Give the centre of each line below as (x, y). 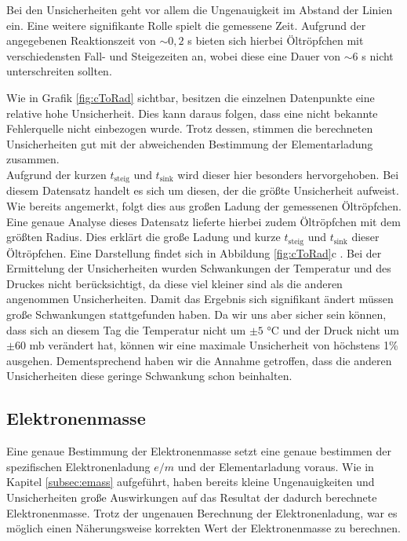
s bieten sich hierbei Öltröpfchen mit (276, 40)
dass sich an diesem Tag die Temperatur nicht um (126, 329)
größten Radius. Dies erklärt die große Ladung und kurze (144, 237)
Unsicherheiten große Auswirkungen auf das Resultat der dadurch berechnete (192, 497)
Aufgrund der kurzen (56, 174)
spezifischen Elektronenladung (78, 466)
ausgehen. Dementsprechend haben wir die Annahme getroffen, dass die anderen (199, 360)
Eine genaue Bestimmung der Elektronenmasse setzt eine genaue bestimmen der (199, 451)
